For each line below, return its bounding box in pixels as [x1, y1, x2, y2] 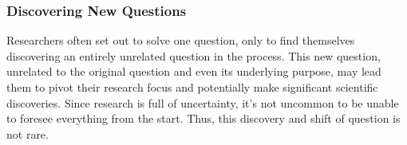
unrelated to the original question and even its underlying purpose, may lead [6, 63, 381, 80]
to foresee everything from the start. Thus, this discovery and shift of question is [6, 110, 401, 127]
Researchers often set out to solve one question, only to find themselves [6, 32, 355, 49]
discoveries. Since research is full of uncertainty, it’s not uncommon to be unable [6, 94, 399, 111]
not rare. [6, 125, 49, 142]
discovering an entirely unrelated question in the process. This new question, [6, 47, 381, 64]
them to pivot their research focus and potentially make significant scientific [6, 79, 378, 95]
